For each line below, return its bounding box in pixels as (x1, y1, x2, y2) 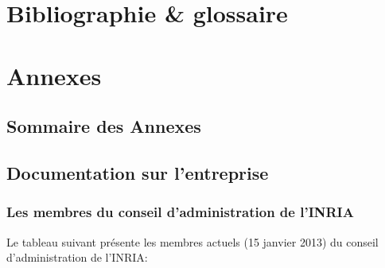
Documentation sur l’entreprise (6, 160, 269, 184)
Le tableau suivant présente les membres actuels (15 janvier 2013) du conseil (6, 233, 379, 250)
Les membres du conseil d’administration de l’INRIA (6, 202, 354, 222)
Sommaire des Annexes (6, 114, 201, 138)
